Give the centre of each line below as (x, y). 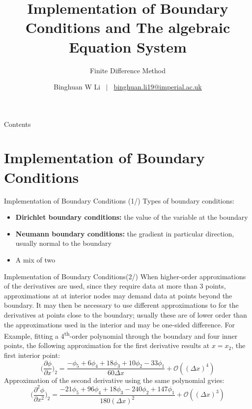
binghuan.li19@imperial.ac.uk (158, 87)
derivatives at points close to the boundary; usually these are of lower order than (126, 314)
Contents (17, 124)
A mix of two (35, 259)
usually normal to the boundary (63, 243)
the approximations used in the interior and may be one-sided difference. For (120, 324)
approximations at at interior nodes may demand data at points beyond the (118, 295)
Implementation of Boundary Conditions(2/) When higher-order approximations (125, 276)
